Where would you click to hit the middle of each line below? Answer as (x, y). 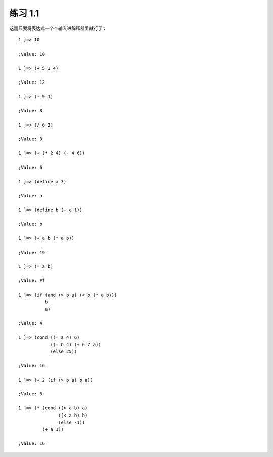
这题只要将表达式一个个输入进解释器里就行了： (58, 28)
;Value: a (30, 196)
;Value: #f (32, 281)
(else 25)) (64, 351)
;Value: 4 (30, 323)
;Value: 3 (30, 139)
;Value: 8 (30, 111)
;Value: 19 (32, 252)
